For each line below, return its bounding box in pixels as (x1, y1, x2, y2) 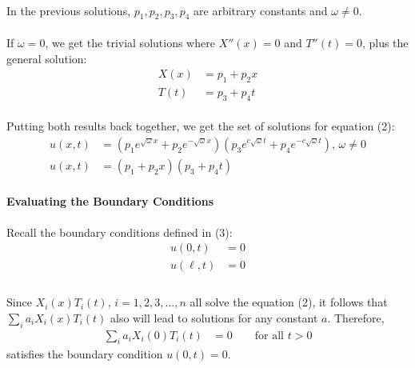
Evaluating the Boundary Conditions (6, 192, 214, 209)
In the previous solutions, (6, 2, 131, 18)
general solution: (6, 50, 87, 66)
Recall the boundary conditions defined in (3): (6, 223, 233, 240)
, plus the (361, 34, 409, 50)
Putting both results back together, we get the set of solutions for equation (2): (6, 118, 395, 134)
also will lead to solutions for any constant (110, 309, 318, 326)
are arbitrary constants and (194, 2, 328, 18)
